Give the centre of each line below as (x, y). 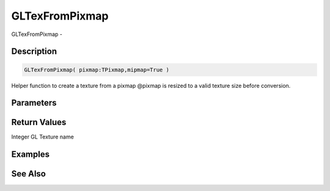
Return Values (39, 122)
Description (34, 52)
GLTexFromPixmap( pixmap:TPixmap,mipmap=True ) (97, 70)
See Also (28, 174)
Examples (31, 155)
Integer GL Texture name (43, 137)
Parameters (34, 103)
